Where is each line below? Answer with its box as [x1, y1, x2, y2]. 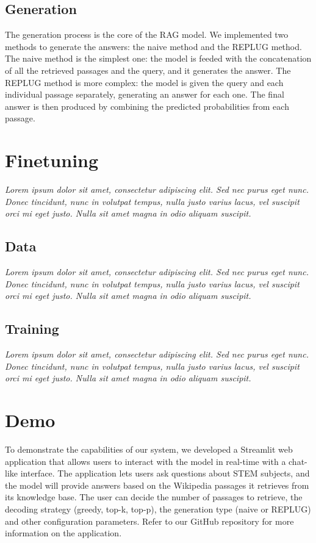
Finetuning [5, 148, 99, 173]
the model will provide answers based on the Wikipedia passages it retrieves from [5, 478, 309, 491]
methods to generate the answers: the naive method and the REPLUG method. [5, 40, 302, 52]
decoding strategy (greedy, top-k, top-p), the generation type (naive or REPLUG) [5, 502, 311, 515]
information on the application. [5, 527, 122, 539]
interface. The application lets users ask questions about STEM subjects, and [20, 467, 310, 480]
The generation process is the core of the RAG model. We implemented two [5, 28, 289, 41]
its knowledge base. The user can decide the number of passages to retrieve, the [5, 491, 303, 503]
